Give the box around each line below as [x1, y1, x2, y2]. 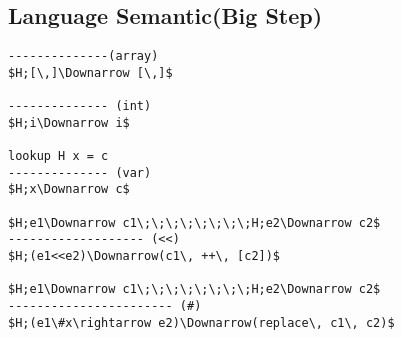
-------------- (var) [8, 165, 152, 180]
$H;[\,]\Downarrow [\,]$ [8, 65, 173, 80]
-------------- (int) [8, 99, 152, 114]
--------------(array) [8, 49, 159, 64]
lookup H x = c [8, 149, 109, 164]
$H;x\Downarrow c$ [8, 182, 130, 197]
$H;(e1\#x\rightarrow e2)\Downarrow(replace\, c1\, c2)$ [8, 315, 395, 330]
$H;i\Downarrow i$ [8, 115, 130, 130]
